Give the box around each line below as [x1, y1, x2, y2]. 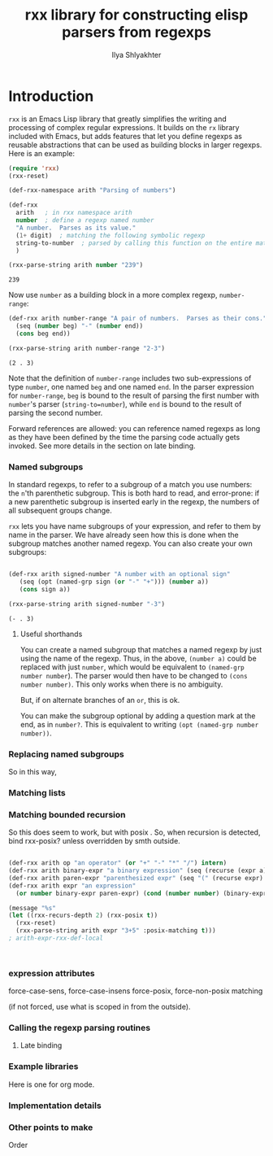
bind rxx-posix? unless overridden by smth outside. [8, 836, 180, 846]
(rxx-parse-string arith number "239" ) [8, 261, 144, 269]
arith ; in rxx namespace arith [15, 209, 132, 217]
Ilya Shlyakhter [111, 50, 162, 59]
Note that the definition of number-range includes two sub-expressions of [8, 373, 252, 383]
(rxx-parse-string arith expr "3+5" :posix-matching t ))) [15, 927, 217, 935]
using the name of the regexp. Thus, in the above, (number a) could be [19, 653, 258, 663]
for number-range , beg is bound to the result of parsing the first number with [8, 390, 260, 400]
